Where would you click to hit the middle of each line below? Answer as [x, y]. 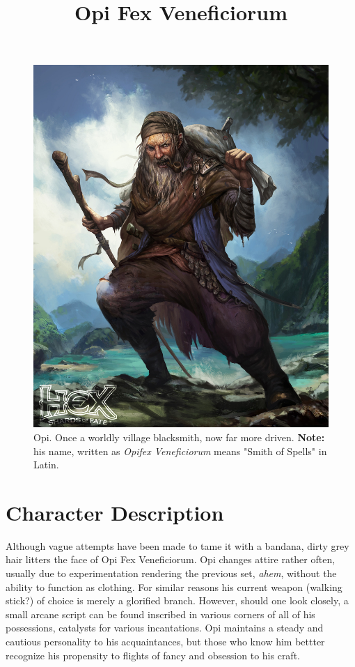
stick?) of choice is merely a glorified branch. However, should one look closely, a [177, 600]
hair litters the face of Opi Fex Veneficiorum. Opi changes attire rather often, [171, 559]
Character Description [115, 512]
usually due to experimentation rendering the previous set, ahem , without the [171, 573]
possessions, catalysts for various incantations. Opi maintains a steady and [165, 628]
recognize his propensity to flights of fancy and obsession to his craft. [153, 655]
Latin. [46, 465]
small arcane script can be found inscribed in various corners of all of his [160, 614]
